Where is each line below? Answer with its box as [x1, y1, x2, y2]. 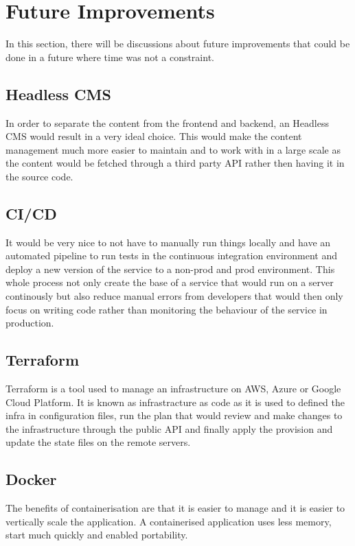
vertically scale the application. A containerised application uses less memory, [5, 514, 332, 528]
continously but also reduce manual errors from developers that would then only [5, 289, 343, 303]
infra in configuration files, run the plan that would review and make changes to [5, 408, 343, 423]
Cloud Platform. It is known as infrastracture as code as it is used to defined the [5, 394, 345, 409]
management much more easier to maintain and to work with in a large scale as [5, 142, 341, 156]
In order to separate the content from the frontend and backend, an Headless [5, 115, 329, 130]
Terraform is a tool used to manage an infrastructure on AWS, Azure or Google [5, 381, 341, 396]
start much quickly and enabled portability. [5, 527, 188, 542]
